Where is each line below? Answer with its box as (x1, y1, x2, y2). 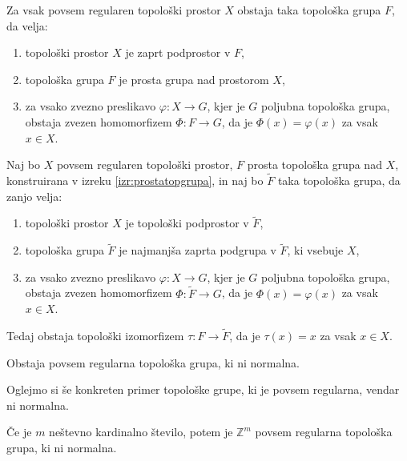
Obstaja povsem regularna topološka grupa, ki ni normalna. (6, 354, 300, 371)
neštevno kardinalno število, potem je (49, 423, 233, 440)
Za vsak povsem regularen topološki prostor (6, 2, 221, 18)
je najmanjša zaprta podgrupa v (119, 242, 276, 259)
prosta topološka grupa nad (247, 156, 382, 173)
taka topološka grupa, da (277, 171, 401, 188)
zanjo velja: (6, 187, 62, 204)
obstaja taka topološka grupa (237, 2, 381, 18)
